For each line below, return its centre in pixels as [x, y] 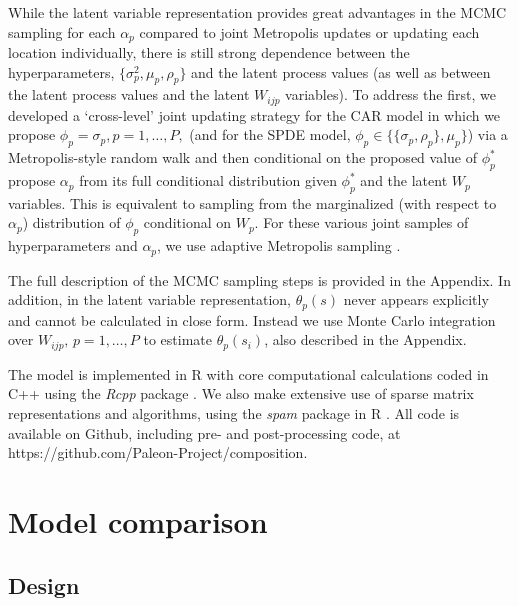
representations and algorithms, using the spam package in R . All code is [234, 413]
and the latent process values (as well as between [341, 71]
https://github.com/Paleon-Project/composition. [158, 452]
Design [44, 584]
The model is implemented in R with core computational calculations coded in [248, 373]
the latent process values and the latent [129, 94]
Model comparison [138, 520]
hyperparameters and [73, 245]
